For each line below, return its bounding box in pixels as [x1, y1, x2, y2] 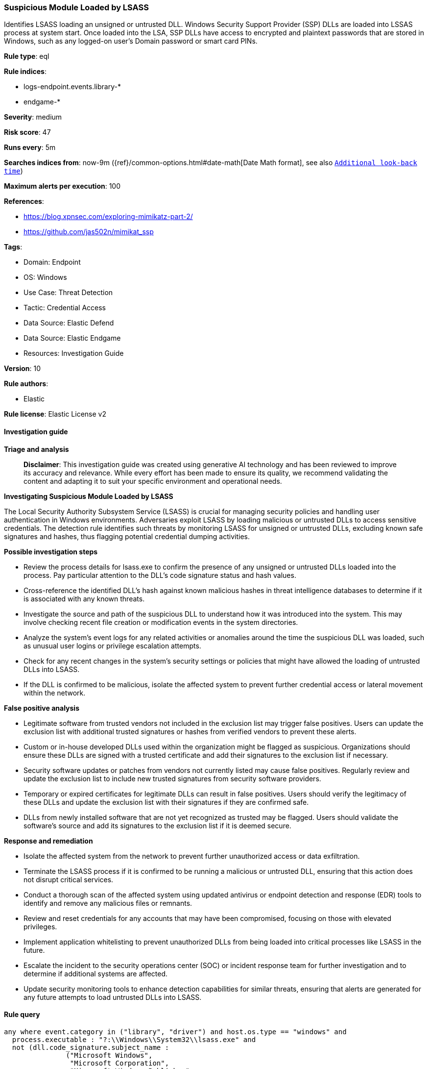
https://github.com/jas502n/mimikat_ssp [24, 227, 154, 236]
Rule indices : [4, 67, 47, 76]
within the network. [24, 688, 86, 697]
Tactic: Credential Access [24, 303, 106, 312]
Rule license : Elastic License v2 [4, 410, 106, 419]
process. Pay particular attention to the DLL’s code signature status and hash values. [24, 571, 296, 579]
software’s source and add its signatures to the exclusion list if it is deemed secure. [24, 821, 291, 830]
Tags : [4, 243, 23, 251]
